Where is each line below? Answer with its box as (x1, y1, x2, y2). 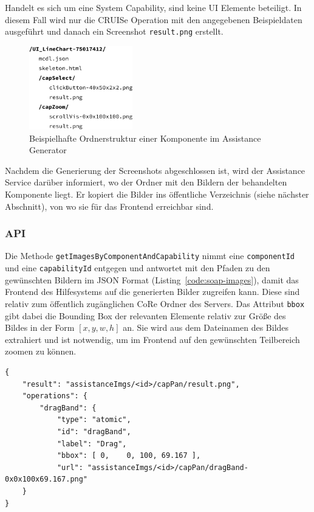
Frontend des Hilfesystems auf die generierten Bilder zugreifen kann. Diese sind (5, 285, 300, 298)
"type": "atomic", (56, 415, 131, 424)
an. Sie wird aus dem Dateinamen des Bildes (123, 321, 289, 334)
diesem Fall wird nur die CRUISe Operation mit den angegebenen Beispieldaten (5, 13, 302, 26)
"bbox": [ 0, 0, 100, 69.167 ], (56, 451, 201, 460)
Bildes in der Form (5, 321, 75, 334)
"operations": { (22, 392, 88, 401)
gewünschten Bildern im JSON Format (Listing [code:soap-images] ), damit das (5, 273, 299, 286)
